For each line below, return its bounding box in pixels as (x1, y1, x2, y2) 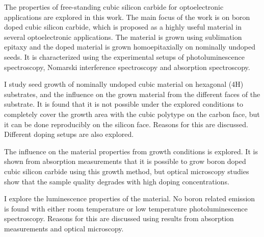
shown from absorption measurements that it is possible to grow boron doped (4, 156, 246, 167)
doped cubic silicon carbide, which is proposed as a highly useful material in (4, 21, 242, 32)
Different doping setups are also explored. (4, 129, 134, 139)
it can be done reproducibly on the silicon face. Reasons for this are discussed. (4, 118, 248, 129)
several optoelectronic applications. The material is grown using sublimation (4, 31, 242, 42)
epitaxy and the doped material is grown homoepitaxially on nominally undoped (4, 41, 255, 52)
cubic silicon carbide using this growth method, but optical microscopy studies (4, 165, 249, 176)
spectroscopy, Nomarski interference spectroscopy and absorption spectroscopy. (4, 61, 250, 72)
